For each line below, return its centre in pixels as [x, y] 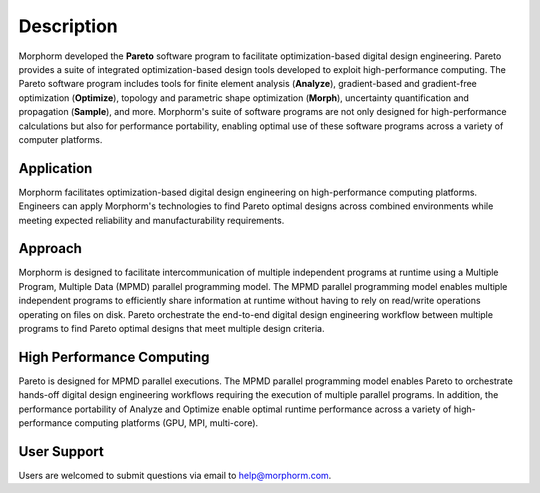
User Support [61, 451]
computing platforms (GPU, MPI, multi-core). [166, 423]
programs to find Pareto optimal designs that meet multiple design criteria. [171, 329]
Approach [50, 248]
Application [55, 168]
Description [68, 26]
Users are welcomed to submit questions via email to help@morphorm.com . [175, 476]
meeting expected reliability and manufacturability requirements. [151, 220]
